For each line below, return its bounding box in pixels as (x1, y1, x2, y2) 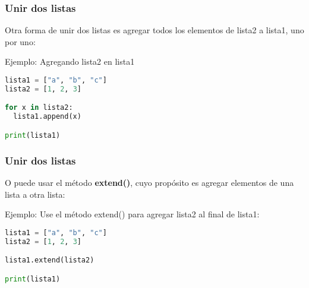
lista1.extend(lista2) (5, 256, 94, 265)
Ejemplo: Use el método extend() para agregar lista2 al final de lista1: (5, 208, 260, 220)
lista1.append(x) (13, 112, 81, 121)
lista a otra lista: (5, 188, 65, 200)
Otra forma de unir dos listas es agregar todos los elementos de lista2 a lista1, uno (5, 24, 304, 36)
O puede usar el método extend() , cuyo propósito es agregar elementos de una (5, 176, 294, 188)
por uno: (5, 35, 36, 48)
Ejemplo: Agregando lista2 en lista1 (5, 55, 135, 68)
